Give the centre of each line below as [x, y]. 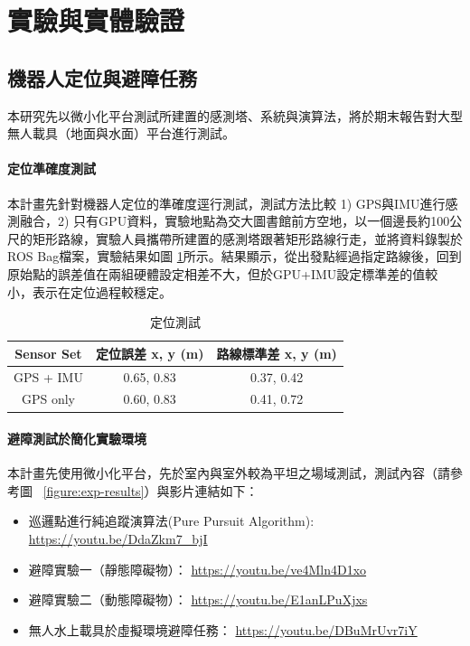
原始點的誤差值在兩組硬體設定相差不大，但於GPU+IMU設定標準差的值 [216, 273]
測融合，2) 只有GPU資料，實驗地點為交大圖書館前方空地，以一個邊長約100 [229, 221]
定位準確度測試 [52, 169]
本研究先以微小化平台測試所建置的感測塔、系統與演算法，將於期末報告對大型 [235, 115]
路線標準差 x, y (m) [277, 353]
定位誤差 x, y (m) [150, 353]
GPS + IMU [48, 376]
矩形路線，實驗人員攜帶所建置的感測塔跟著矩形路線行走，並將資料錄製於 [247, 238]
